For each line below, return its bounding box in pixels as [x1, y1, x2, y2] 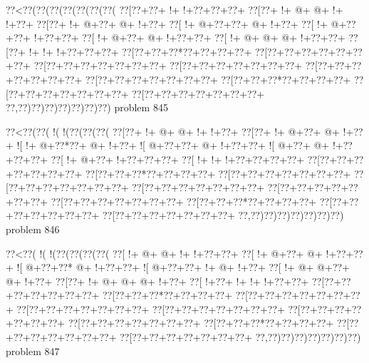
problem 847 [6, 343, 60, 358]
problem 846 [6, 221, 60, 236]
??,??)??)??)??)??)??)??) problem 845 [6, 100, 168, 115]
